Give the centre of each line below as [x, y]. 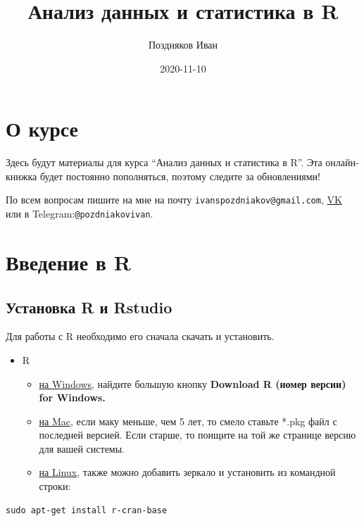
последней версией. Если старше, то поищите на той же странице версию [197, 435]
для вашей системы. [82, 448]
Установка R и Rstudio [89, 307]
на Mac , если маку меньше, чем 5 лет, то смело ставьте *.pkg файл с [188, 421]
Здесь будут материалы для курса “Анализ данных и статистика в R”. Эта [164, 162]
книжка [21, 176]
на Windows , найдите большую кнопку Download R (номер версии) [193, 383]
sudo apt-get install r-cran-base [87, 510]
